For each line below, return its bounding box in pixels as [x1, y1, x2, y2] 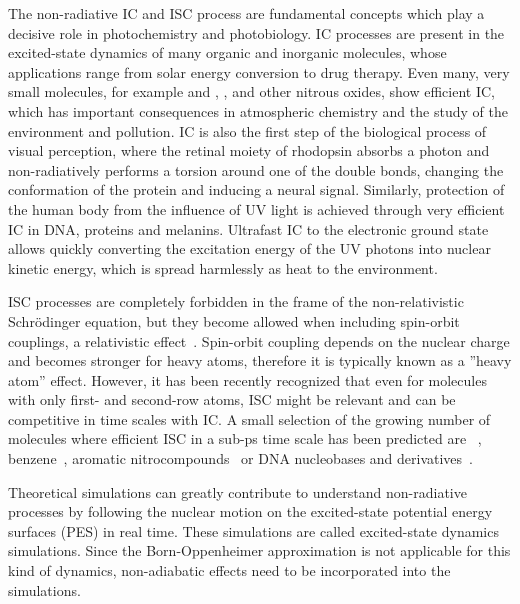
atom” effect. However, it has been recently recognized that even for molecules [8, 369, 487, 390]
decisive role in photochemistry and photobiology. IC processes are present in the [8, 22, 505, 43]
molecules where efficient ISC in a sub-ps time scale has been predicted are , [8, 428, 482, 449]
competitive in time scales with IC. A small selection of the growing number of [8, 408, 491, 429]
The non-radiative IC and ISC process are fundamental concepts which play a [8, 3, 485, 23]
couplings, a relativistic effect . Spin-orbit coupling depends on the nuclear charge [8, 330, 510, 351]
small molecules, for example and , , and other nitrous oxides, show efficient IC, [8, 81, 495, 102]
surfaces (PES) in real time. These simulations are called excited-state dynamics [8, 520, 499, 541]
